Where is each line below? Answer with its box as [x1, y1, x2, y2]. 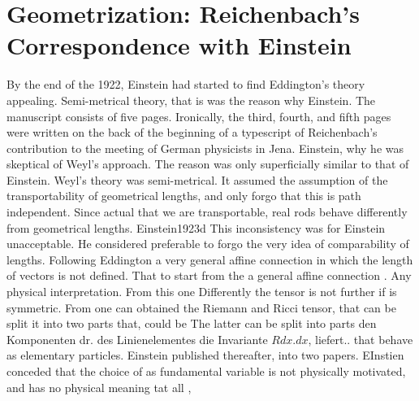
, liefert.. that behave [308, 330, 413, 347]
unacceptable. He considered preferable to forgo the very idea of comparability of [6, 235, 409, 252]
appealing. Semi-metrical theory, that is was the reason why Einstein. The [6, 91, 376, 108]
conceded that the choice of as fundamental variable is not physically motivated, [6, 363, 406, 379]
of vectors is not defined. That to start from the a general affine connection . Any [6, 267, 412, 284]
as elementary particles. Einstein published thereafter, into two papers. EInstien [6, 347, 404, 364]
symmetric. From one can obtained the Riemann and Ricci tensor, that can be [6, 299, 396, 316]
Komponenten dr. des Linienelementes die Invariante [6, 330, 268, 347]
